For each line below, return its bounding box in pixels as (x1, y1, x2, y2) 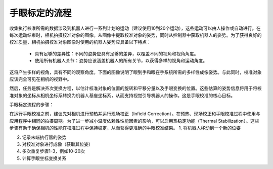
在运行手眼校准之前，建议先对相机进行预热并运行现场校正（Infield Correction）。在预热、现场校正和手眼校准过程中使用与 (9, 111, 260, 117)
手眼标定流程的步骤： (9, 102, 54, 108)
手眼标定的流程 (9, 8, 72, 19)
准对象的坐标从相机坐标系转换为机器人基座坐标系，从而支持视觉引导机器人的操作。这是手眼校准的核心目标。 (9, 92, 235, 98)
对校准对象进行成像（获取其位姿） (22, 141, 93, 147)
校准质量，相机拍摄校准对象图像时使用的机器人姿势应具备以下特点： (9, 39, 151, 45)
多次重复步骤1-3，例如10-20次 (22, 148, 85, 154)
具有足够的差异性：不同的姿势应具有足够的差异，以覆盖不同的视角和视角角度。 (34, 50, 199, 56)
